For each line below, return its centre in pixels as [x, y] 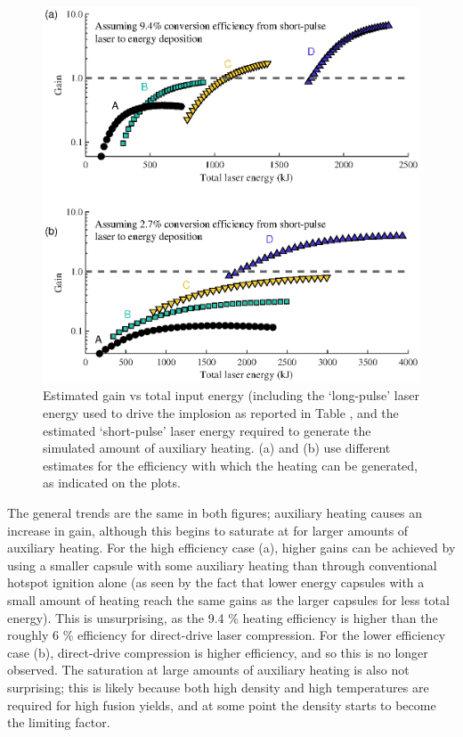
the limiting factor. [59, 722]
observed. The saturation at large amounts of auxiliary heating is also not [208, 670]
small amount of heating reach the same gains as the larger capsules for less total [228, 600]
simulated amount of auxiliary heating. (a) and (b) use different [217, 448]
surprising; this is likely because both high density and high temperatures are [218, 687]
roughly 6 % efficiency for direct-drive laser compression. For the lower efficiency [227, 635]
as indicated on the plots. [112, 483]
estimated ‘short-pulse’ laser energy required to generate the [207, 430]
